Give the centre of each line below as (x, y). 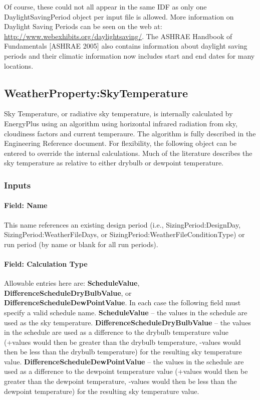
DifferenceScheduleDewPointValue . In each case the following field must (122, 303)
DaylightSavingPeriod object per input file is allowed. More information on (119, 16)
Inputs (18, 185)
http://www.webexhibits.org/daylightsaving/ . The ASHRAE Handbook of (118, 36)
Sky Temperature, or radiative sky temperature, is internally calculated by (118, 114)
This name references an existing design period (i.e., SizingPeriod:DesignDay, (122, 224)
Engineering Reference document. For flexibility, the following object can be (120, 143)
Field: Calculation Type (46, 263)
